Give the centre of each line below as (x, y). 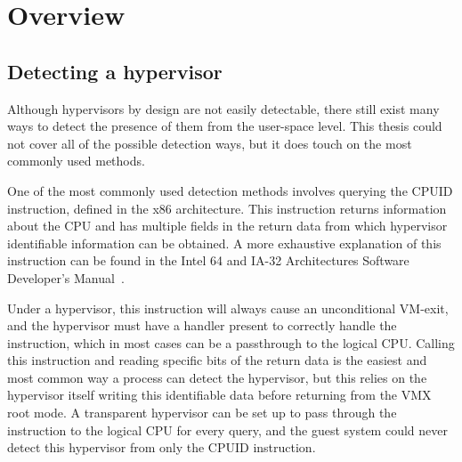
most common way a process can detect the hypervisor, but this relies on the (217, 377)
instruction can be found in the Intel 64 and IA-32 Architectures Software (208, 260)
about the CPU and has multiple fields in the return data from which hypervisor (227, 226)
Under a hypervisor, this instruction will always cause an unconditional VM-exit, (228, 308)
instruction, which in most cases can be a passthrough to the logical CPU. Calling (231, 342)
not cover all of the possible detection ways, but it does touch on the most (210, 143)
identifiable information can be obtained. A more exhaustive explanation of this (224, 243)
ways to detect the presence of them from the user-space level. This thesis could (225, 126)
